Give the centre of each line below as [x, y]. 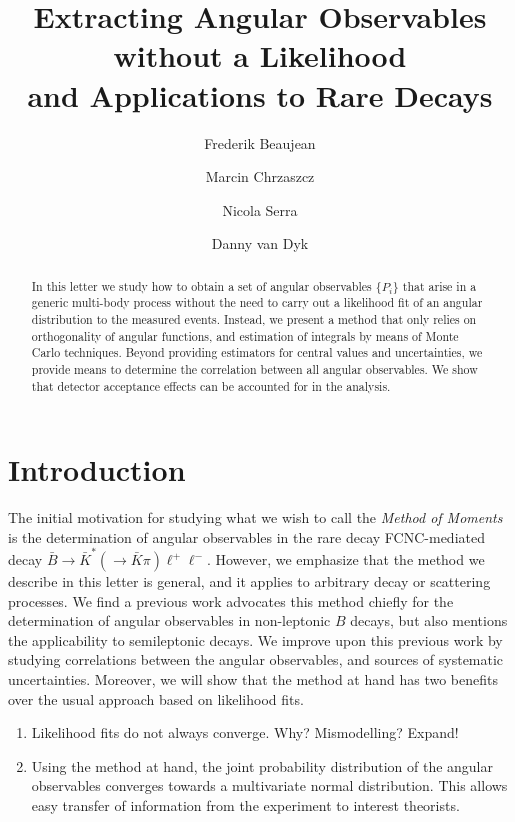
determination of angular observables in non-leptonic [169, 620]
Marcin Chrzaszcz [260, 176]
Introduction [97, 469]
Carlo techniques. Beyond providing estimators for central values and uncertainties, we [257, 352]
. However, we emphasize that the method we [345, 559]
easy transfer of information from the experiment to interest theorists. [245, 805]
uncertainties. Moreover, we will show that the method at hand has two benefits [253, 679]
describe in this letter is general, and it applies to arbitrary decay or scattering [249, 581]
